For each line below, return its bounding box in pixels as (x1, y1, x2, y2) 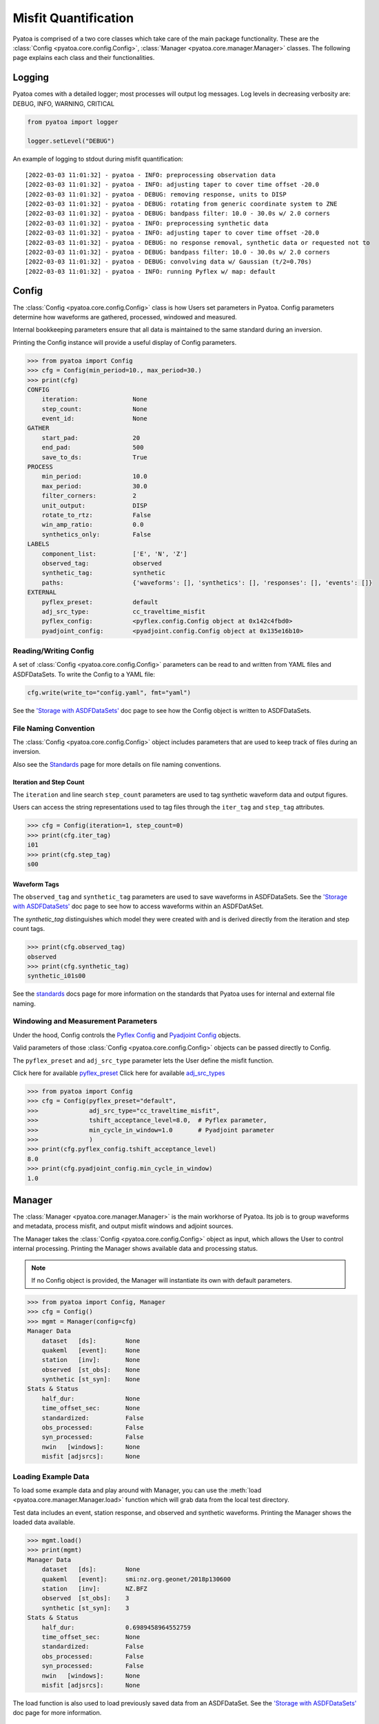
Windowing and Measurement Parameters (12, 1016, 158, 1026)
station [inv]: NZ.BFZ (41, 1585, 147, 1593)
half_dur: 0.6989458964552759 (41, 1623, 191, 1631)
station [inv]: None (41, 1356, 141, 1364)
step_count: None (41, 405, 147, 413)
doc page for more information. (12, 1709, 102, 1717)
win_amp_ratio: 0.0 (41, 521, 144, 529)
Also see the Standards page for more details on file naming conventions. (12, 760, 222, 768)
